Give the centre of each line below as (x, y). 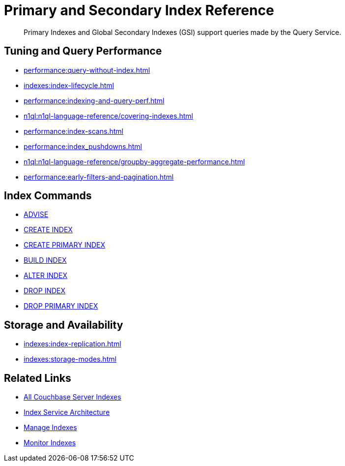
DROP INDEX (45, 291)
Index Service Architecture (67, 412)
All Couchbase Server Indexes (72, 397)
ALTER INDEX (46, 276)
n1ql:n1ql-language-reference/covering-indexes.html (108, 116)
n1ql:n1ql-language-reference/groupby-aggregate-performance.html (134, 161)
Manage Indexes (50, 428)
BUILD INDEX (45, 260)
